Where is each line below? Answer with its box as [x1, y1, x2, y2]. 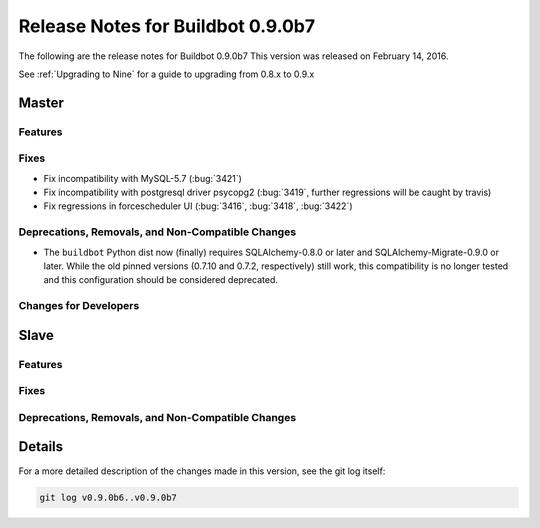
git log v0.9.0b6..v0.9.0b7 [39, 491, 177, 503]
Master [18, 94, 65, 111]
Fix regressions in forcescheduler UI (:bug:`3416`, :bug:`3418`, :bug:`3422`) [43, 200, 354, 212]
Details [18, 438, 64, 455]
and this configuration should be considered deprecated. [43, 274, 279, 286]
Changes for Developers [18, 299, 140, 313]
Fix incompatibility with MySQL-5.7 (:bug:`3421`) [43, 172, 242, 184]
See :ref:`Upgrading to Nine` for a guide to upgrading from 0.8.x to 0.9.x [18, 68, 315, 80]
